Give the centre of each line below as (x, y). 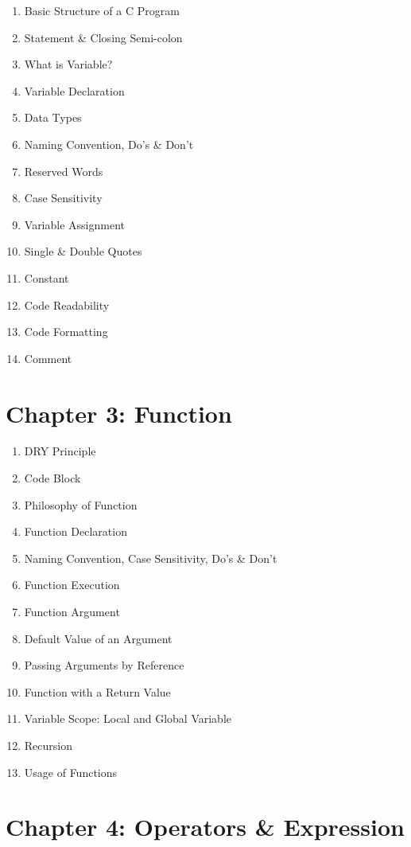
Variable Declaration (74, 90)
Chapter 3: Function (119, 413)
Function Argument (72, 611)
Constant (47, 277)
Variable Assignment (74, 224)
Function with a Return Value (97, 691)
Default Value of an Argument (98, 638)
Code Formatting (66, 332)
